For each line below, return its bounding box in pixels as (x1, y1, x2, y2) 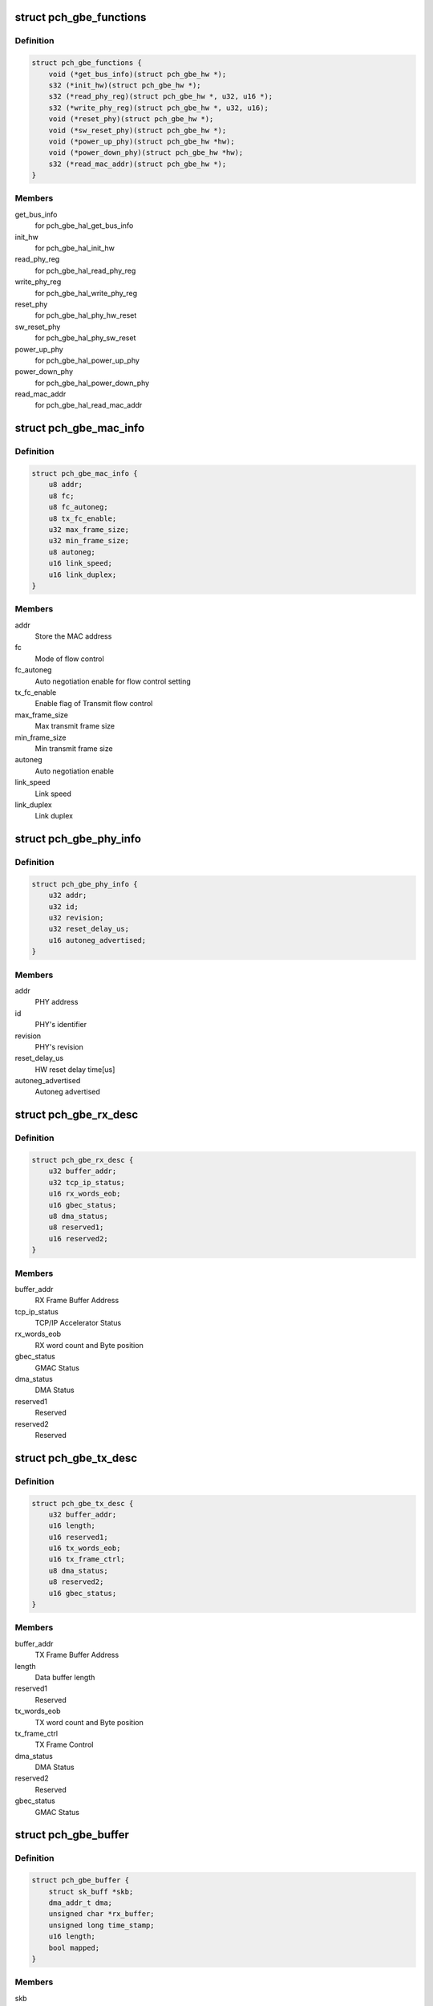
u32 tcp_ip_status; (48, 1178, 126, 1187)
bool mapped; (48, 1943, 100, 1952)
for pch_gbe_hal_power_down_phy (34, 378, 150, 388)
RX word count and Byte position (34, 1340, 144, 1350)
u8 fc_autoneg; (48, 502, 108, 512)
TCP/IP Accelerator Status (34, 1318, 122, 1328)
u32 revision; (48, 913, 104, 923)
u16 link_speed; (48, 558, 112, 568)
